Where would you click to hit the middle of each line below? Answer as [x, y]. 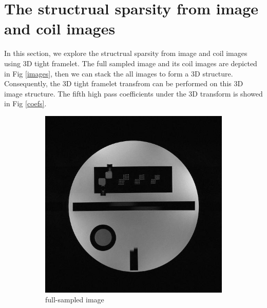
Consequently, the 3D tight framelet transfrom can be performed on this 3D [124, 83]
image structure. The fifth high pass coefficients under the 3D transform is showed [133, 93]
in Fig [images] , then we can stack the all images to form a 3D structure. [119, 73]
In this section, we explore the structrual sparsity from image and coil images [126, 53]
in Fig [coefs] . [25, 103]
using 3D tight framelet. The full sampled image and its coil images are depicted [131, 63]
